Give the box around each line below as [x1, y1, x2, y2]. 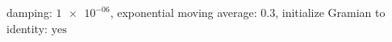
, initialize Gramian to [275, 4, 386, 20]
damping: [6, 4, 52, 20]
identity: [6, 19, 48, 36]
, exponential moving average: [110, 4, 257, 20]
